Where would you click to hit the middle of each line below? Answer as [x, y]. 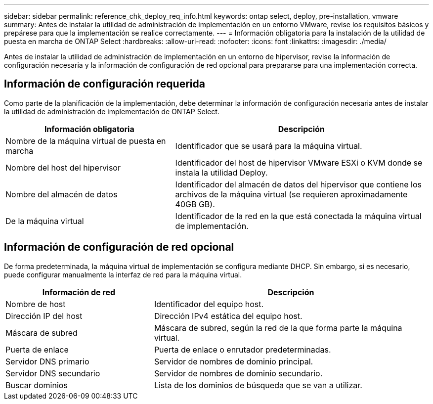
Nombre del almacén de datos [62, 194]
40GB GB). [195, 204]
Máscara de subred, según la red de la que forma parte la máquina [278, 328]
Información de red [79, 292]
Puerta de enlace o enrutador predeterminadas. [242, 349]
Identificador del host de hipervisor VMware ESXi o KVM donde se [299, 162]
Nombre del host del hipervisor [63, 167]
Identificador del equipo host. [209, 304]
